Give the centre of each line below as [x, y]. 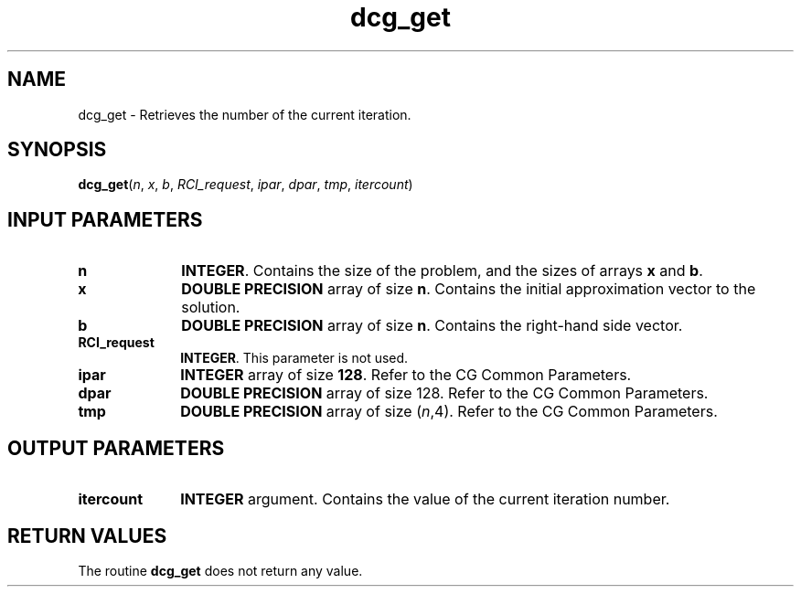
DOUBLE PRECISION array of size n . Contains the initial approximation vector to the [469, 289]
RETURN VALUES [87, 536]
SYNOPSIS [57, 150]
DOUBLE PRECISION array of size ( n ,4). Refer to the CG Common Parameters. [449, 412]
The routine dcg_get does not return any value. [220, 570]
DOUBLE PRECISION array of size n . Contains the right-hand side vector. [432, 326]
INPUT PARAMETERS [105, 219]
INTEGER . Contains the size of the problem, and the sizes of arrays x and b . [442, 271]
